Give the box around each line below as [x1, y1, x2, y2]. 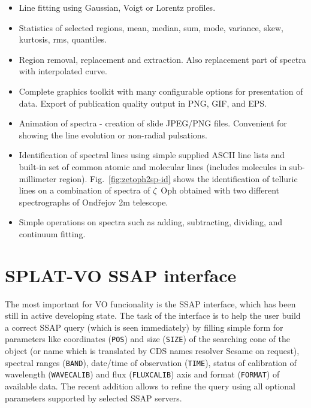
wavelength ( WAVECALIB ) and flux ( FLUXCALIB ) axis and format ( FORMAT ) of [5, 368, 280, 380]
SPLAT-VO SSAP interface [5, 262, 237, 287]
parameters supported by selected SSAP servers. [5, 391, 182, 404]
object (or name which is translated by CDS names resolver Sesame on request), [5, 344, 300, 357]
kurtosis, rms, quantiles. [19, 33, 107, 46]
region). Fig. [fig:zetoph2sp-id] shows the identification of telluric [59, 172, 298, 185]
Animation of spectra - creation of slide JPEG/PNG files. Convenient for [19, 117, 287, 129]
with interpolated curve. [19, 65, 107, 77]
